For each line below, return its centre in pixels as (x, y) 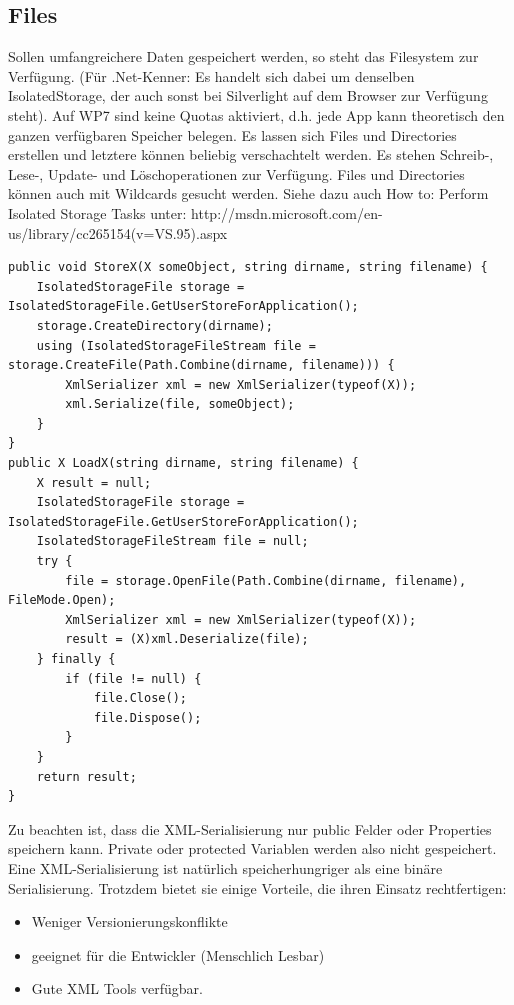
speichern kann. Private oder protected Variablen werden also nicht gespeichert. (252, 848)
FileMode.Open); (62, 600)
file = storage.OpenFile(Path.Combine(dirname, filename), (266, 580)
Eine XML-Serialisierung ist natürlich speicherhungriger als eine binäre (225, 867)
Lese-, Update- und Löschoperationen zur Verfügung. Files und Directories (236, 173)
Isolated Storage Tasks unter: (97, 212)
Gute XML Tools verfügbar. (117, 988)
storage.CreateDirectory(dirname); (154, 325)
